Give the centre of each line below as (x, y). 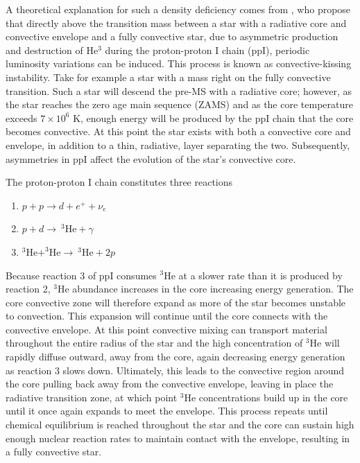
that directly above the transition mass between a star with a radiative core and (176, 23)
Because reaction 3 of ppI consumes (81, 275)
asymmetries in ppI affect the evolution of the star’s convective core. (151, 158)
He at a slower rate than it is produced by (253, 275)
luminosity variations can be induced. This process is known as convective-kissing (179, 63)
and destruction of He (52, 50)
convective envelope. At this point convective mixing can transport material (166, 329)
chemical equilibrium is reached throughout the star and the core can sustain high (180, 425)
